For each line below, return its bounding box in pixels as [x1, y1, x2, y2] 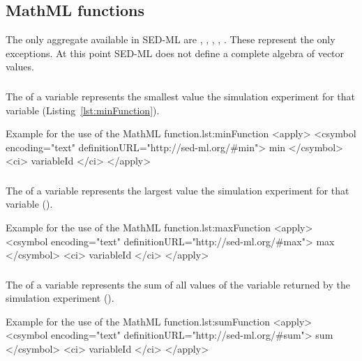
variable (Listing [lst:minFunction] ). [6, 102, 160, 117]
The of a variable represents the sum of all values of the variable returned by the [6, 277, 351, 291]
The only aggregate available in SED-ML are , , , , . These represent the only [6, 32, 335, 47]
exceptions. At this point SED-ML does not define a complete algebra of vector [6, 45, 345, 60]
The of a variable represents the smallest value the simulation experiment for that [6, 89, 356, 103]
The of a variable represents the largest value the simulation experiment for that [6, 183, 349, 197]
